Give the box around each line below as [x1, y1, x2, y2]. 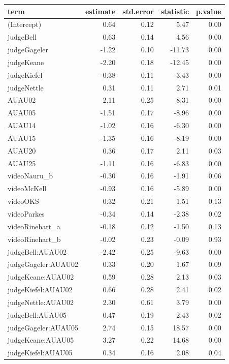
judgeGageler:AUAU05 [8, 322, 78, 332]
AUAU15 [8, 132, 36, 143]
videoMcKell [8, 183, 47, 194]
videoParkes [8, 208, 45, 219]
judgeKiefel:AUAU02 [8, 284, 73, 295]
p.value [196, 6, 221, 16]
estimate [85, 6, 116, 16]
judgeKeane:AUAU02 [8, 271, 74, 282]
